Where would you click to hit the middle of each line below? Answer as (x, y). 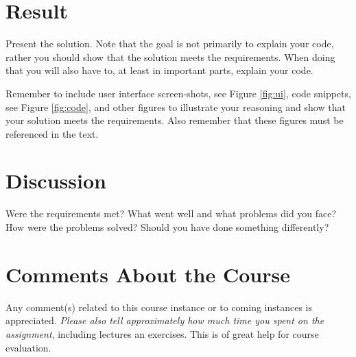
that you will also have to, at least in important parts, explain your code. (159, 70)
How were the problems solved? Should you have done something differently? (167, 227)
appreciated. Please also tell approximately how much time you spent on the (165, 320)
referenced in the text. (52, 133)
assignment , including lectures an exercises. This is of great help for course (162, 333)
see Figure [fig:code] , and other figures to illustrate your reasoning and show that (176, 107)
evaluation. (28, 347)
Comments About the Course (148, 274)
